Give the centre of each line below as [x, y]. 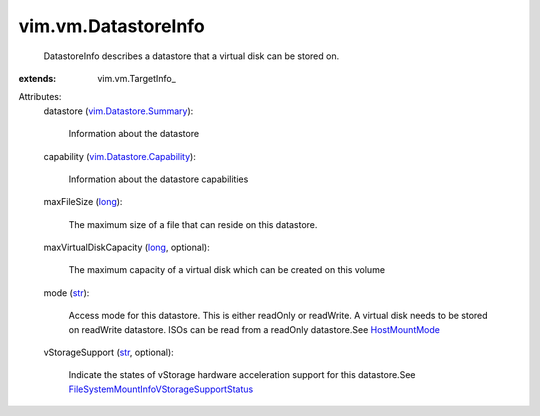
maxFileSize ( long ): [83, 202]
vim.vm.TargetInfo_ [137, 78]
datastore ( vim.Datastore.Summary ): [118, 111]
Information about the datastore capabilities [158, 179]
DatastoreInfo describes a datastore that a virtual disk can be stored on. [191, 56]
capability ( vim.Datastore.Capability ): [120, 156]
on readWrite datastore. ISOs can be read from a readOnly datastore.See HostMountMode [254, 329]
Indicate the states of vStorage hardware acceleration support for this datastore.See [242, 375]
